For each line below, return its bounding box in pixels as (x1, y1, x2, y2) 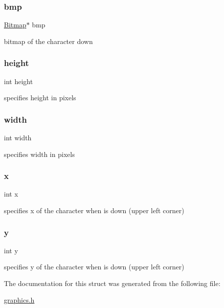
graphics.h (4, 294, 35, 305)
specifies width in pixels (4, 149, 75, 159)
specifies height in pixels (4, 92, 76, 103)
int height (4, 76, 33, 86)
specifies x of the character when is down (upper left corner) (4, 205, 184, 216)
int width (4, 132, 32, 143)
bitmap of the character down (4, 36, 93, 46)
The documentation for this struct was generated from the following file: (4, 278, 221, 288)
